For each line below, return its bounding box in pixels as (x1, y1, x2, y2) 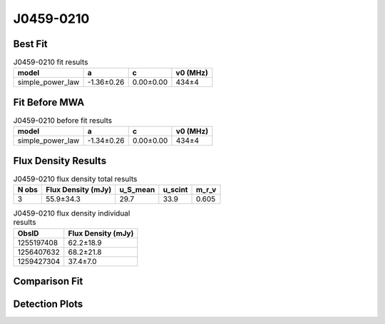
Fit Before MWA (13, 96, 85, 108)
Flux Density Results (13, 154, 107, 167)
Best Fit (13, 38, 48, 50)
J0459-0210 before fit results (13, 116, 113, 126)
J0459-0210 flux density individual (13, 208, 130, 218)
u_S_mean (119, 185, 155, 195)
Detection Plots (13, 298, 83, 310)
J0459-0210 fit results (13, 57, 88, 67)
